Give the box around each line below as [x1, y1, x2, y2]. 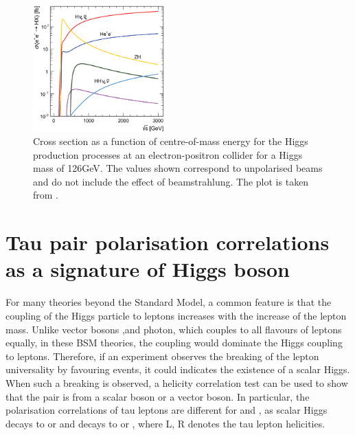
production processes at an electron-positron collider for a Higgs [33, 147, 303, 161]
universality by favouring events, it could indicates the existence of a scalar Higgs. [5, 362, 350, 377]
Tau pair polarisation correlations [5, 228, 330, 256]
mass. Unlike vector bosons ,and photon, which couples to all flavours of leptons [5, 322, 342, 336]
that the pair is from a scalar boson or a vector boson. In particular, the [5, 389, 310, 403]
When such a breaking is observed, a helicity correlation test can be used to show [5, 375, 348, 390]
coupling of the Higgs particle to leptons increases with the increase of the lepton [5, 308, 347, 322]
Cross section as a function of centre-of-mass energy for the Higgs [33, 134, 308, 148]
